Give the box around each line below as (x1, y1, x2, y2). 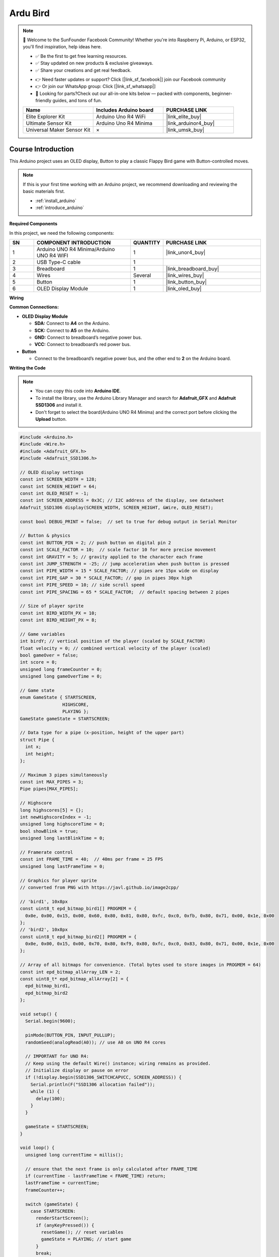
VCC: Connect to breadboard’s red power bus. (34, 341, 131, 347)
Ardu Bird (9, 8, 50, 19)
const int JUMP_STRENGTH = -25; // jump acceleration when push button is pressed (20, 561, 230, 567)
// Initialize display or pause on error (25, 1067, 129, 1073)
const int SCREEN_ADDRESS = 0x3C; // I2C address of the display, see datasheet (20, 498, 224, 503)
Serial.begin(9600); (25, 1018, 76, 1024)
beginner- (212, 91, 232, 97)
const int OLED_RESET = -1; (20, 491, 89, 496)
